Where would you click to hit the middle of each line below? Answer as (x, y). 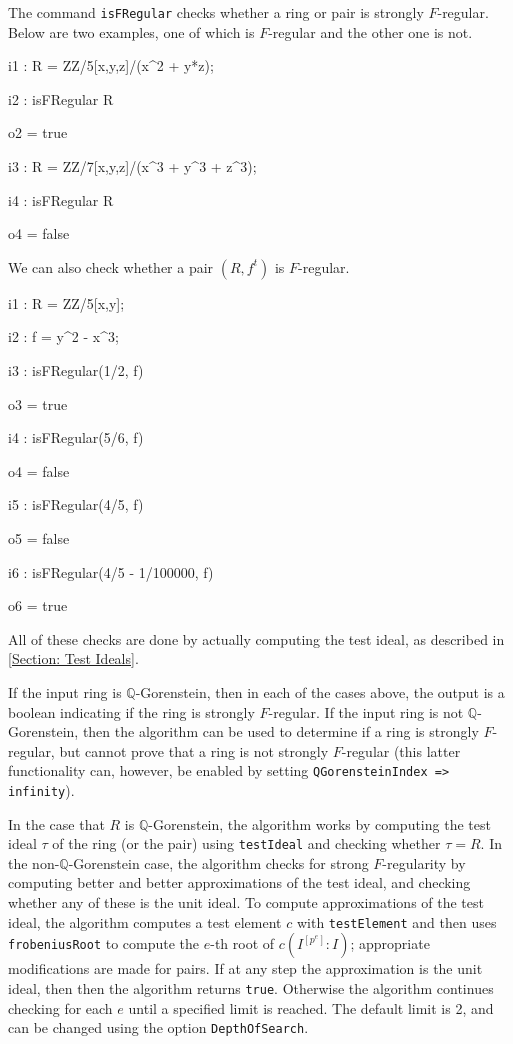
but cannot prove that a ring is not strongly (194, 750)
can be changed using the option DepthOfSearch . (158, 1027)
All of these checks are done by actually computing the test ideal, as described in (256, 638)
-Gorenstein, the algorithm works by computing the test (319, 823)
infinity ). (41, 789)
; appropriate (390, 943)
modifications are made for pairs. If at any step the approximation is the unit (245, 968)
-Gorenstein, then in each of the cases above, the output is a (320, 691)
